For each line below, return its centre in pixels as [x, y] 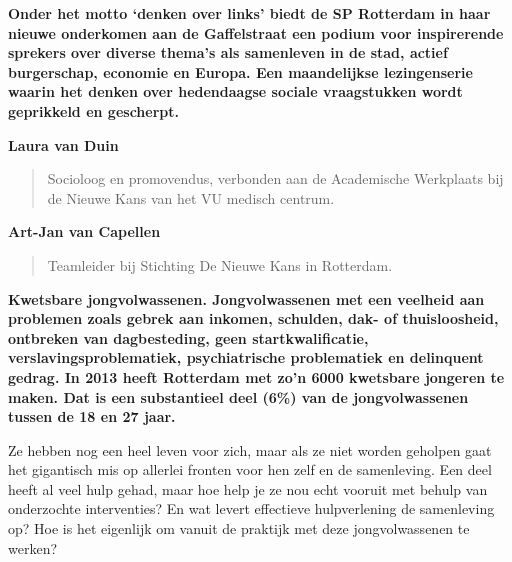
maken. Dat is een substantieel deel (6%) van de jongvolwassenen [238, 396]
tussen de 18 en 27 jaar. [92, 416]
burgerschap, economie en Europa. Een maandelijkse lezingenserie [240, 71]
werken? [33, 547]
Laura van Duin [63, 144]
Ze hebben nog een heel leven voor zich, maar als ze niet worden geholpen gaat [250, 449]
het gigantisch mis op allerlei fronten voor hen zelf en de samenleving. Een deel [250, 469]
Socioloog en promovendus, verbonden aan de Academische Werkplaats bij [275, 178]
